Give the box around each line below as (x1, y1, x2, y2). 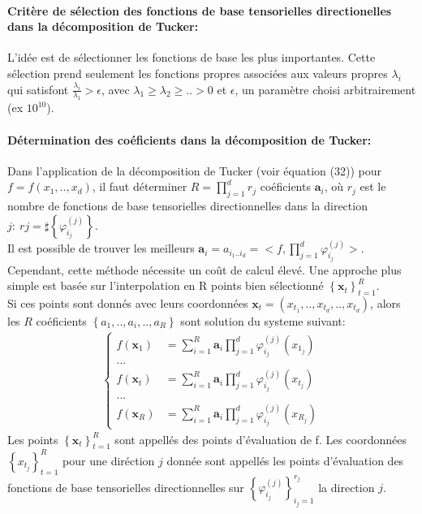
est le (360, 178, 386, 195)
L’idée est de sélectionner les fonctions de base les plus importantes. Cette (7, 49, 376, 66)
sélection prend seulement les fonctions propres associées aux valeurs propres (7, 64, 388, 81)
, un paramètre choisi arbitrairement (235, 80, 416, 97)
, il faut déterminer (92, 178, 187, 195)
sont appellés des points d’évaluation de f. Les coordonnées (114, 430, 407, 447)
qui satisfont (7, 80, 69, 97)
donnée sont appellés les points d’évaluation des (166, 451, 404, 469)
